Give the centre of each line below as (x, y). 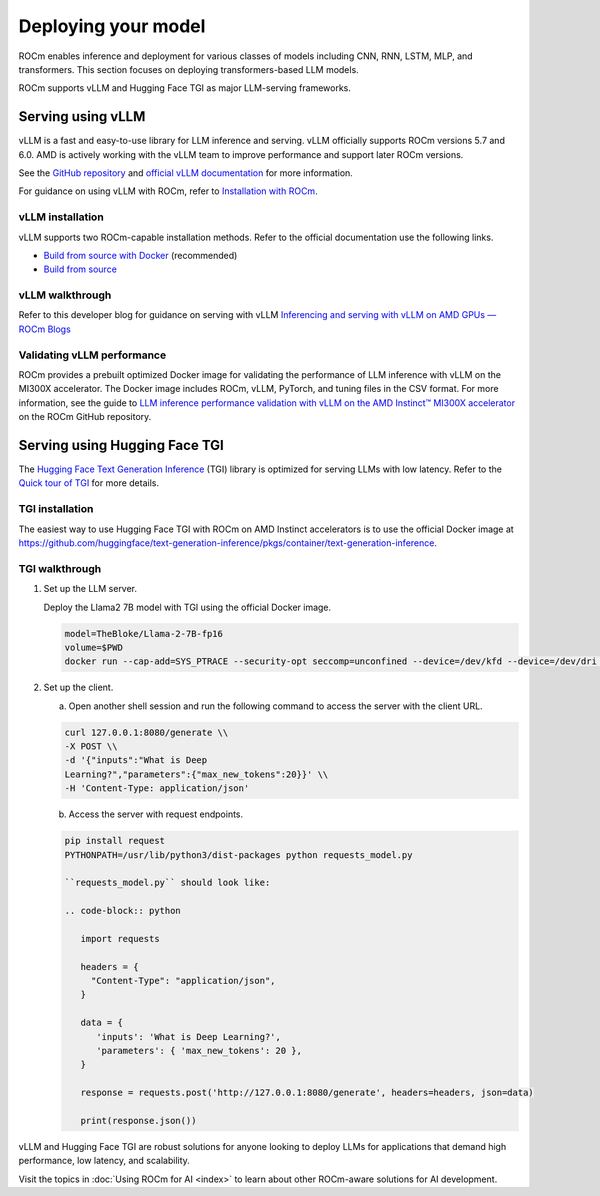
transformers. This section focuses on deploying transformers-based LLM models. (188, 69)
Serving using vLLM (82, 116)
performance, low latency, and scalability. (104, 1161)
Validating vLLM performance (92, 355)
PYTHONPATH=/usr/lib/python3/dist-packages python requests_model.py (238, 854)
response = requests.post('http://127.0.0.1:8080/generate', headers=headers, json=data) (307, 1093)
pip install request (114, 841)
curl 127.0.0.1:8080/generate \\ (146, 732)
